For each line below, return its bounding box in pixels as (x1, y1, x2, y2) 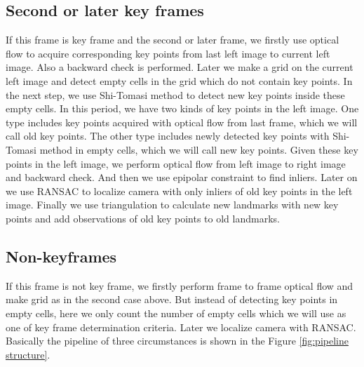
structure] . (6, 347, 50, 361)
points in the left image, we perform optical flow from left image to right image (6, 156, 346, 171)
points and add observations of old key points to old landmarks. (6, 211, 280, 225)
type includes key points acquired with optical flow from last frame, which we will (6, 114, 358, 129)
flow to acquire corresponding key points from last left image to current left (6, 46, 330, 60)
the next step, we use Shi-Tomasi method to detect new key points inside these (6, 87, 345, 102)
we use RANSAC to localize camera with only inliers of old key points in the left (6, 183, 353, 198)
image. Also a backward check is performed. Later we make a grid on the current (6, 60, 353, 74)
